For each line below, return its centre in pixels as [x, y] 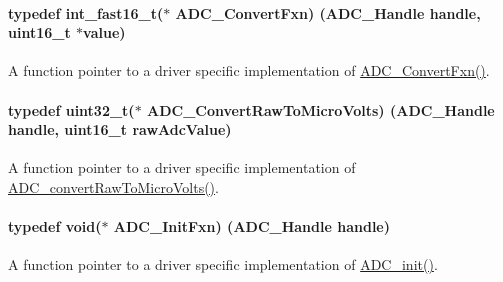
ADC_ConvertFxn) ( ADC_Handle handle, [328, 12]
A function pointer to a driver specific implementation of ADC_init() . [223, 264]
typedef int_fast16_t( [86, 12]
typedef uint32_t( [71, 109]
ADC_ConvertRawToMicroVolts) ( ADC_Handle [321, 109]
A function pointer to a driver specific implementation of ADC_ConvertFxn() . [249, 70]
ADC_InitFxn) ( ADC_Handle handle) [251, 226]
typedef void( [55, 226]
